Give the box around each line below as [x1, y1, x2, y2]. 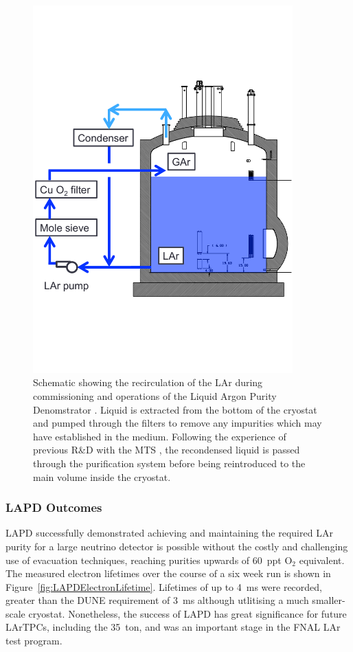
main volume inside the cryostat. [33, 469, 171, 484]
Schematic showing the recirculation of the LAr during [33, 375, 263, 390]
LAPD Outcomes [5, 499, 102, 516]
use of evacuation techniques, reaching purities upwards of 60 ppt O [5, 552, 293, 567]
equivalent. [299, 552, 345, 567]
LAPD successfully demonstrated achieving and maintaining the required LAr [5, 526, 333, 540]
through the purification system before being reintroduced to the [33, 456, 306, 470]
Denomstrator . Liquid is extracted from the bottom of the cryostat [33, 402, 317, 416]
